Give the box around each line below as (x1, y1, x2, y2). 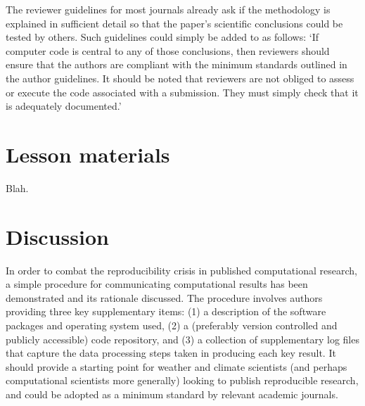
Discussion (6, 222, 109, 250)
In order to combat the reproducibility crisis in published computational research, (6, 262, 357, 277)
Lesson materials (6, 139, 170, 168)
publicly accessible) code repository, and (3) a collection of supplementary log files (6, 331, 359, 346)
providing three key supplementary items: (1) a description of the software (6, 304, 326, 319)
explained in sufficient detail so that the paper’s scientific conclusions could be (6, 15, 343, 30)
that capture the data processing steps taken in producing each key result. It (6, 345, 336, 360)
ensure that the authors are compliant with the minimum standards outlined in (6, 57, 347, 72)
